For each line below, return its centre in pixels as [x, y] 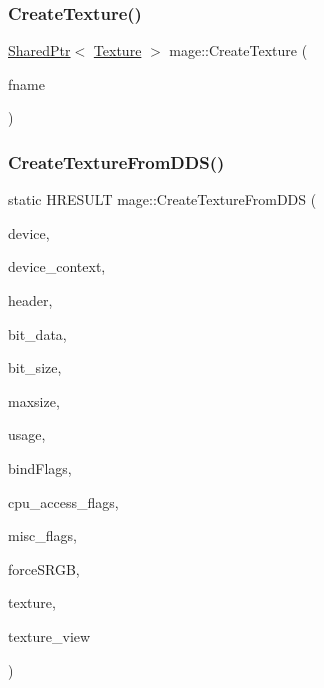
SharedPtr [39, 50]
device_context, [57, 266]
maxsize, [34, 400]
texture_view [49, 635]
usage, [27, 434]
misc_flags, [42, 535]
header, [30, 300]
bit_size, [35, 367]
